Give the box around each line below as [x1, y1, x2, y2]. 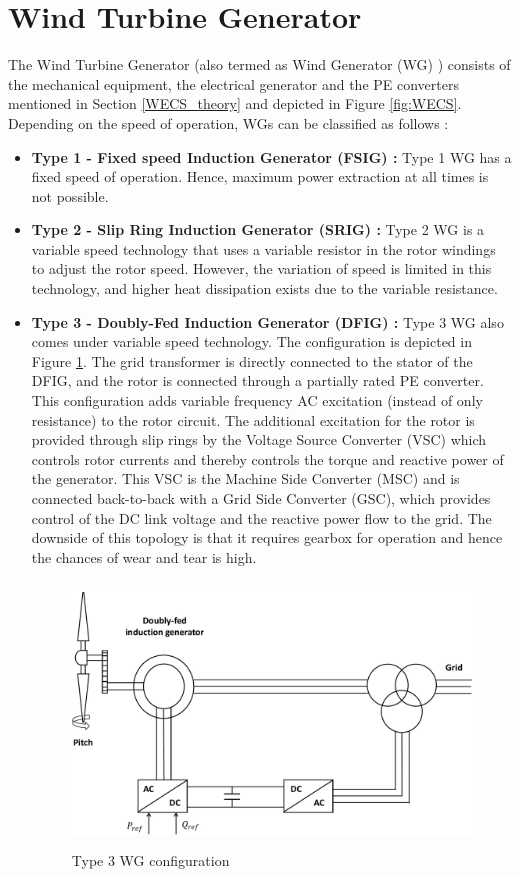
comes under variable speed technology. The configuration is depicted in [31, 331, 472, 352]
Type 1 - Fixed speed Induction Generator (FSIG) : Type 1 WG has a [31, 146, 512, 167]
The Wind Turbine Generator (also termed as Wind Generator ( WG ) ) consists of [8, 54, 511, 75]
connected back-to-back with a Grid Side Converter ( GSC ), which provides [31, 488, 491, 508]
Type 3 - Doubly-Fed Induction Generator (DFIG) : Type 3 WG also [31, 311, 504, 332]
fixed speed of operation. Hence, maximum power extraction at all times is [31, 166, 489, 187]
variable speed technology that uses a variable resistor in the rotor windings [31, 238, 496, 259]
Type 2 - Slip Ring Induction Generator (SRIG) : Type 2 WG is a [31, 219, 485, 240]
